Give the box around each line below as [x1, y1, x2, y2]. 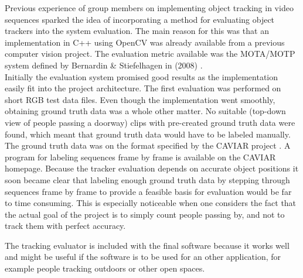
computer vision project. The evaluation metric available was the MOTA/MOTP [5, 47, 295, 60]
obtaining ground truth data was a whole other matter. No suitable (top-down [5, 105, 286, 117]
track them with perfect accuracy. [5, 219, 126, 232]
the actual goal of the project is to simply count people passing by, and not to [5, 208, 285, 220]
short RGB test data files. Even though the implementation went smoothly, [5, 93, 275, 105]
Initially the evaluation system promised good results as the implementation [5, 70, 278, 83]
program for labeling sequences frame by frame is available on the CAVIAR [5, 150, 276, 163]
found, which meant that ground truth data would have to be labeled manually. [5, 128, 291, 140]
